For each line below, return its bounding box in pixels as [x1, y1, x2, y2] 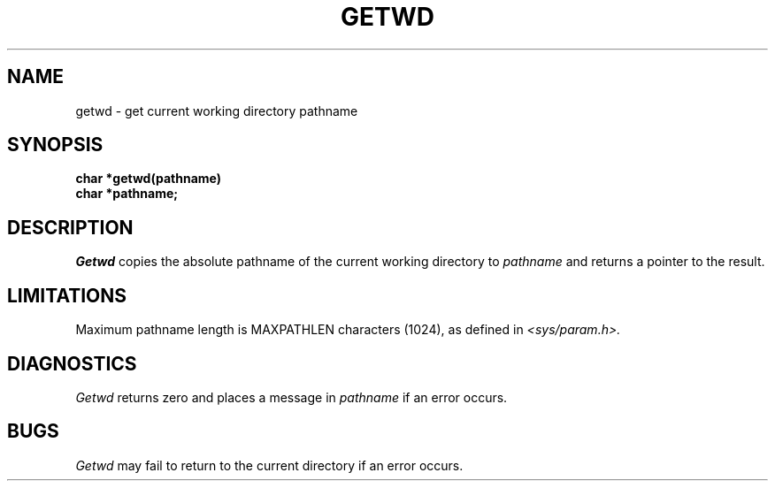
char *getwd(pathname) [75, 171, 221, 187]
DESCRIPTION [7, 216, 134, 239]
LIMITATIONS [7, 284, 127, 307]
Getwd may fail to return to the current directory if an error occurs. [75, 457, 464, 473]
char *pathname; [75, 186, 179, 202]
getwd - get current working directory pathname [75, 103, 358, 118]
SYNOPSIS [7, 133, 104, 156]
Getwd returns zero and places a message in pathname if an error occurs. [75, 389, 508, 405]
